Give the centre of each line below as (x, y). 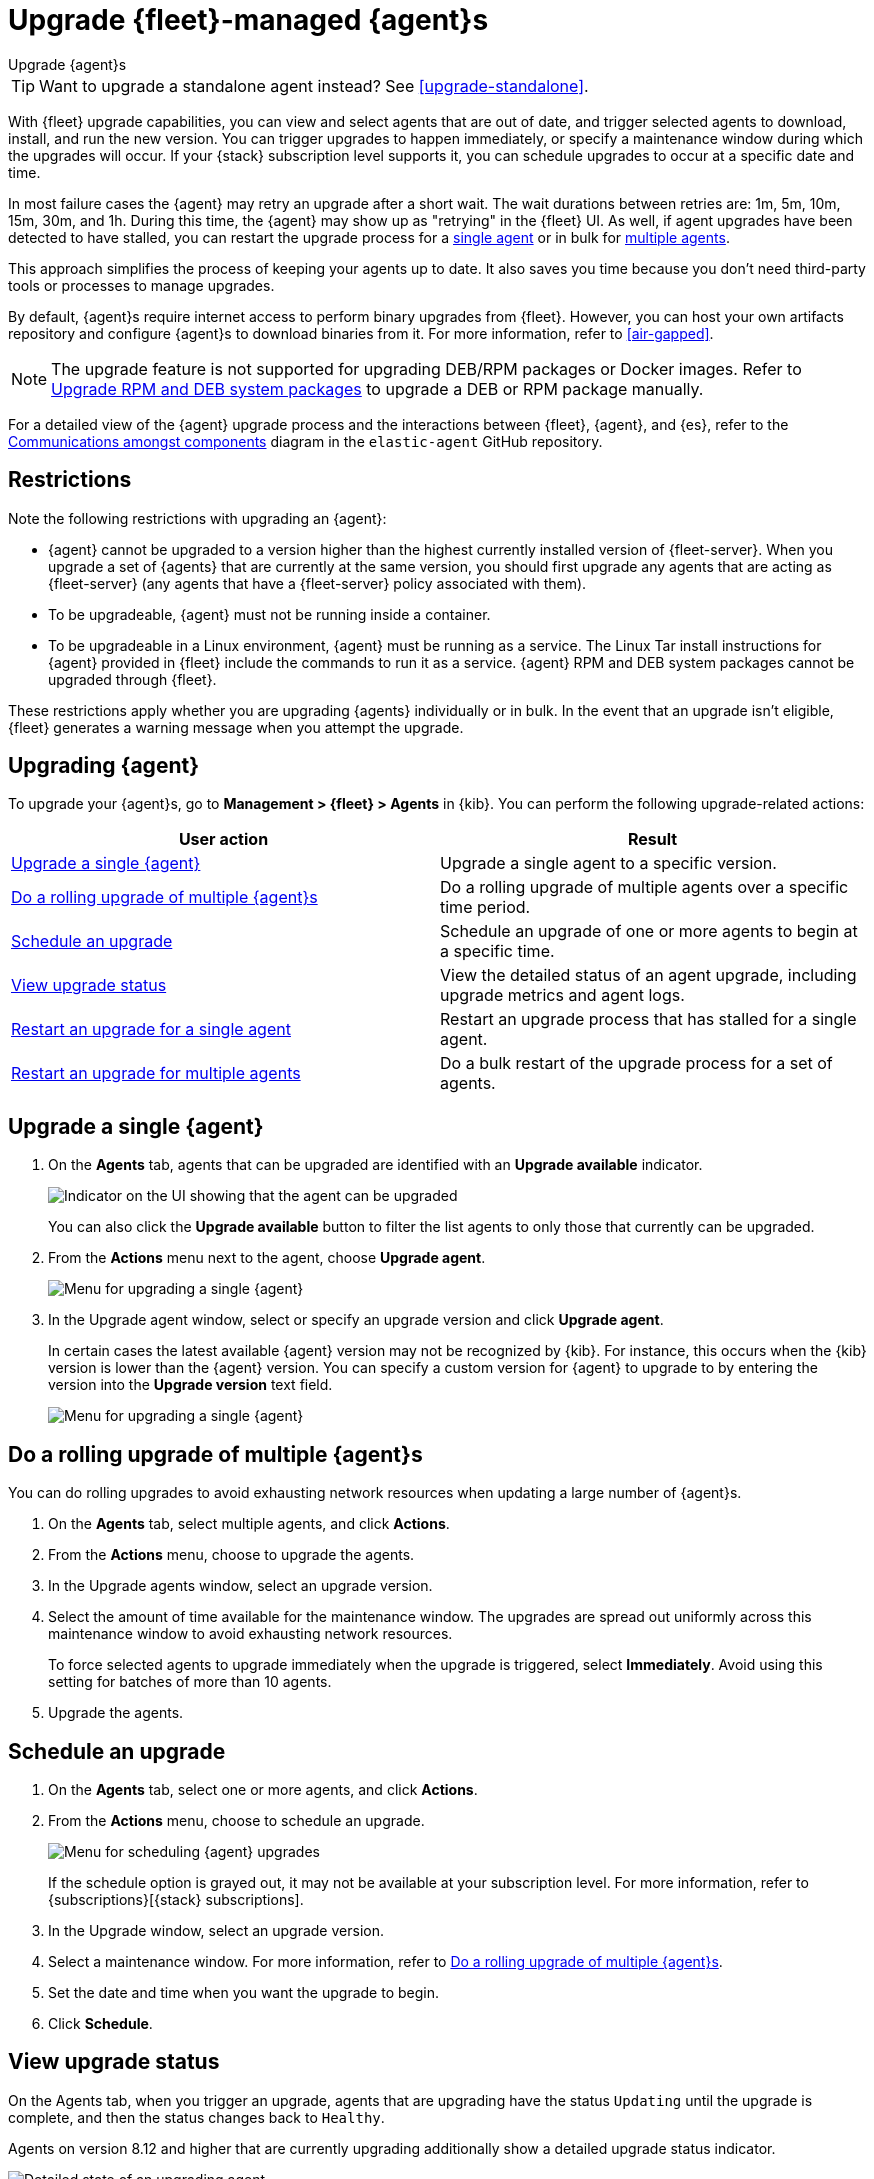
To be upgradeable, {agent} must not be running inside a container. (269, 614)
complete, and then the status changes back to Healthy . (196, 2117)
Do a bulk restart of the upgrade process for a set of (636, 1063)
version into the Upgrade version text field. (190, 1385)
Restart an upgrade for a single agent (151, 1029)
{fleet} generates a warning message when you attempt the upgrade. (236, 727)
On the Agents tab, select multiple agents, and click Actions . (249, 1524)
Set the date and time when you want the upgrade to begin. (243, 1992)
